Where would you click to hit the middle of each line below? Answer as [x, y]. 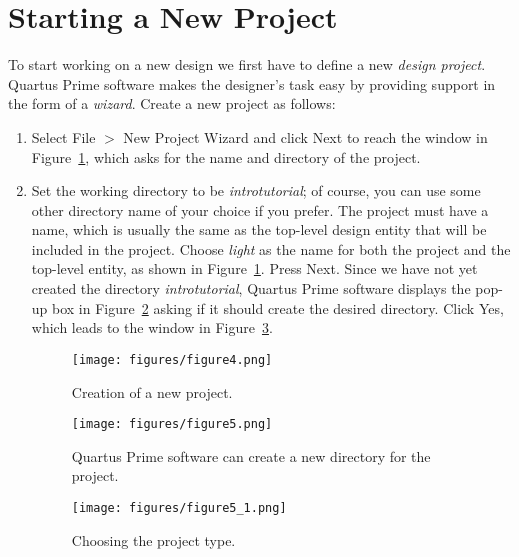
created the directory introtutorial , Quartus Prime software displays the [251, 288]
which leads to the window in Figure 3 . [152, 327]
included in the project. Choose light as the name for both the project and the [271, 248]
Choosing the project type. [153, 539]
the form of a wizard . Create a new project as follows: [172, 103]
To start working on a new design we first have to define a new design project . [247, 64]
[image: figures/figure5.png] [172, 424]
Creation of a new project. [152, 391]
